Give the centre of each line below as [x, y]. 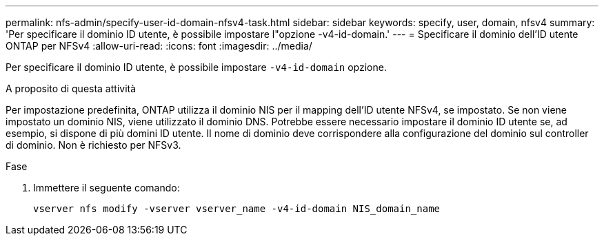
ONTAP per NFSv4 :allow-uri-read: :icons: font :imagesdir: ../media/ [159, 46]
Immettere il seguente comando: [107, 188]
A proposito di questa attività [71, 88]
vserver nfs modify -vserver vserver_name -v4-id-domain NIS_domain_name [237, 209]
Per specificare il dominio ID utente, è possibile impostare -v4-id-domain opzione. [196, 67]
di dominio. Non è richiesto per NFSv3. [93, 145]
